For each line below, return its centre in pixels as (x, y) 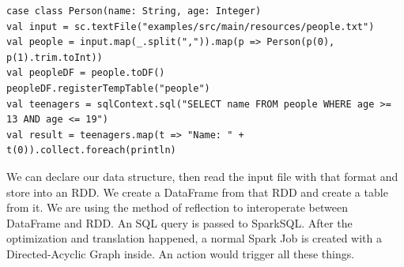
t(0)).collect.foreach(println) (91, 150)
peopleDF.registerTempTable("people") (108, 88)
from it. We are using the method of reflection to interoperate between (177, 207)
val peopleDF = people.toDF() (86, 73)
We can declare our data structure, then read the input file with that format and (202, 176)
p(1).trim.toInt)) (55, 57)
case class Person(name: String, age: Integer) (134, 11)
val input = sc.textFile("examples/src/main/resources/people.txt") (191, 26)
